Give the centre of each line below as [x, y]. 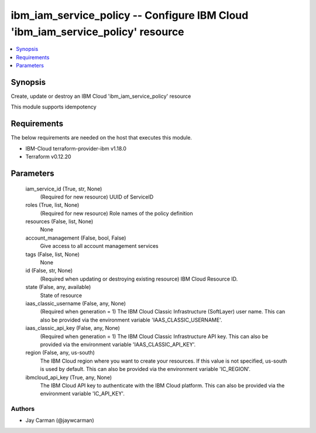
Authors [23, 409]
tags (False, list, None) [53, 254]
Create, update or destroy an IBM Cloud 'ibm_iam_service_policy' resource [101, 96]
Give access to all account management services [99, 246]
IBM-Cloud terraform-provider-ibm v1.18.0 [76, 148]
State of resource [61, 295]
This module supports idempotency [54, 107]
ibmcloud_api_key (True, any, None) [69, 377]
